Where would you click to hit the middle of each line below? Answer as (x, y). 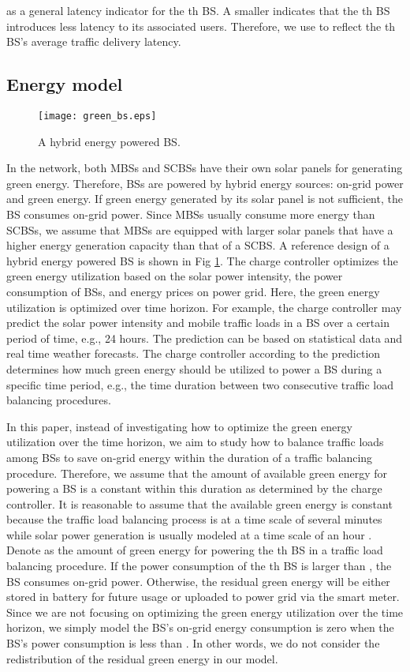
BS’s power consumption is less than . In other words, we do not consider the (193, 643)
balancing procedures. (59, 400)
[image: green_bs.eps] (97, 116)
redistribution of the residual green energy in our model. (142, 658)
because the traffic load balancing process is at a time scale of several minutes (194, 519)
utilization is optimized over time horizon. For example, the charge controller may (204, 307)
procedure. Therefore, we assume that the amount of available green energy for (197, 473)
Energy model (65, 84)
